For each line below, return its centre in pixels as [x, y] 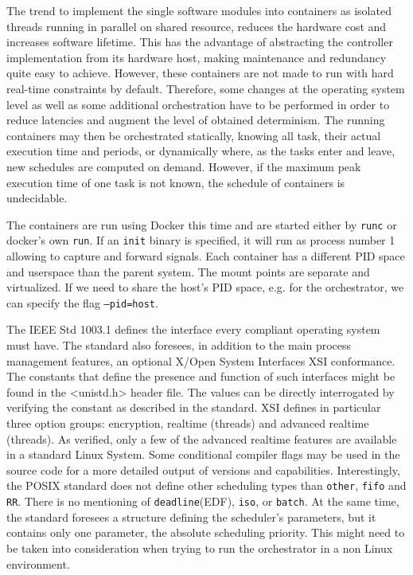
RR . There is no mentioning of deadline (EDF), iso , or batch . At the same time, [203, 501]
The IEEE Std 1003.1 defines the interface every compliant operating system [193, 329]
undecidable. [37, 198]
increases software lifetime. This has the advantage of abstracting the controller [200, 42]
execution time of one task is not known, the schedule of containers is [176, 182]
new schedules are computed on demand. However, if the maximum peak [184, 166]
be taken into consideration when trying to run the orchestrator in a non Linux [200, 548]
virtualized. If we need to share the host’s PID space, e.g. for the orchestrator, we [205, 287]
